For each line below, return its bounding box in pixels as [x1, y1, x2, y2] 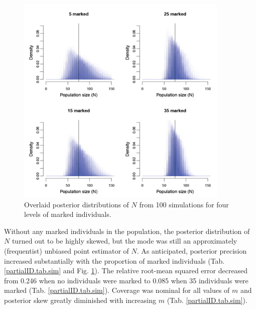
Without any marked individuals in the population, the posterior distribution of [4, 225, 250, 236]
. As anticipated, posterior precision [137, 245, 247, 256]
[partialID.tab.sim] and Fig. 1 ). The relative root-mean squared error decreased [4, 265, 248, 276]
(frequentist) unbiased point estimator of [4, 245, 129, 256]
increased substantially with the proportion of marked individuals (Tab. [4, 255, 225, 266]
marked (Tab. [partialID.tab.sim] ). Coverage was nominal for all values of [4, 285, 230, 295]
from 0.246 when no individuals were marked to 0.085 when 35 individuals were [4, 275, 248, 285]
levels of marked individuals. [24, 209, 111, 219]
